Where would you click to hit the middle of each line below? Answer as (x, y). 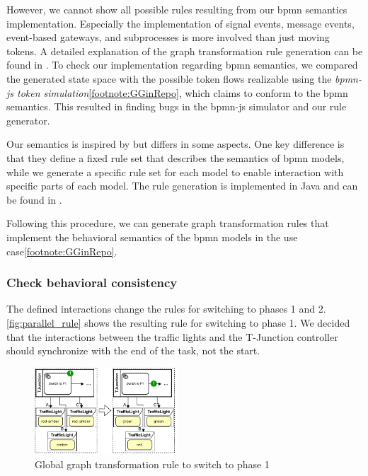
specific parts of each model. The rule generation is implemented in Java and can (182, 186)
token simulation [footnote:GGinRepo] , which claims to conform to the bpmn (183, 92)
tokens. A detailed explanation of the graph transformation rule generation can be (185, 51)
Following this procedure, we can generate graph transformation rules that (168, 223)
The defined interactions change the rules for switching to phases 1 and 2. (166, 309)
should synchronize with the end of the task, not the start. (133, 350)
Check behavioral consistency (92, 283)
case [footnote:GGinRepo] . (62, 251)
